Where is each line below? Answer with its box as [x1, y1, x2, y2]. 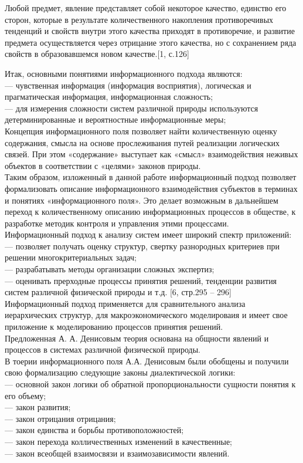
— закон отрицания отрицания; [5, 412, 116, 424]
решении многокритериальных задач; [5, 251, 137, 263]
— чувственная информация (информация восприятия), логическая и [5, 79, 251, 91]
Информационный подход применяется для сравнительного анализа [5, 297, 246, 309]
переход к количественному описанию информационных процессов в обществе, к [5, 205, 296, 218]
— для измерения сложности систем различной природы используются [5, 102, 258, 114]
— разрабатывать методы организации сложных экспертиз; [5, 263, 215, 275]
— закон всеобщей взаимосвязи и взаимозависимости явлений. [5, 447, 230, 459]
